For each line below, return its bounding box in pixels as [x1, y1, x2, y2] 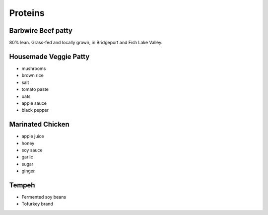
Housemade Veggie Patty [9, 52, 90, 61]
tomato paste [21, 86, 49, 92]
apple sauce [21, 100, 47, 106]
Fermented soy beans [21, 194, 67, 200]
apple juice [21, 133, 44, 139]
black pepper [21, 107, 49, 113]
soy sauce [21, 147, 43, 153]
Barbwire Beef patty [9, 26, 73, 35]
